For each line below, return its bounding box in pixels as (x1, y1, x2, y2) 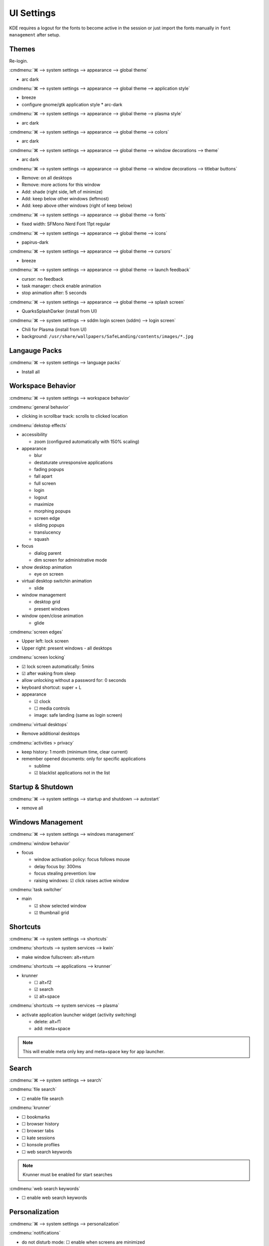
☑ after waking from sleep (21, 670, 76, 676)
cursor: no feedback (21, 276, 64, 282)
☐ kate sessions (21, 1134, 55, 1141)
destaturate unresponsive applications (34, 459, 113, 466)
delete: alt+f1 (34, 1019, 61, 1024)
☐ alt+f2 (34, 979, 52, 985)
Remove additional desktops (21, 731, 80, 737)
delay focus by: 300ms (34, 863, 82, 869)
